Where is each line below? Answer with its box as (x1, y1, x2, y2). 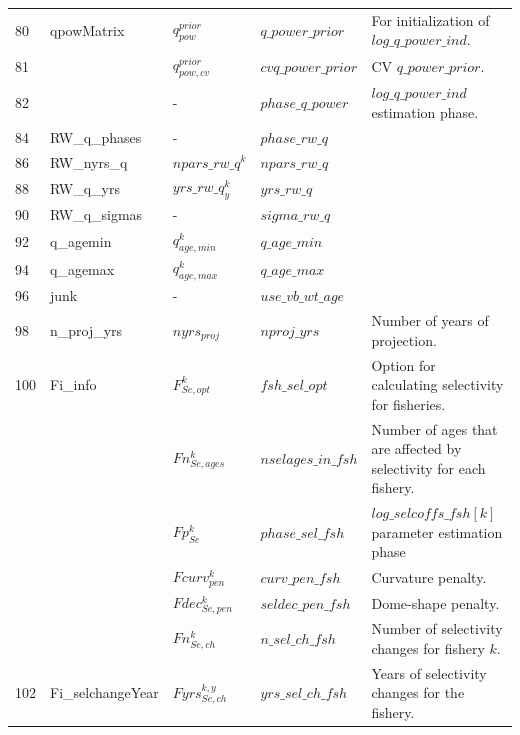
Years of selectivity (371, 662, 487, 683)
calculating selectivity (371, 374, 504, 395)
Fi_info (50, 374, 97, 395)
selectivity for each (371, 457, 486, 478)
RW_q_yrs (50, 177, 120, 198)
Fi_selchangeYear (50, 682, 159, 703)
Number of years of (371, 310, 489, 331)
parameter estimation (371, 521, 503, 542)
